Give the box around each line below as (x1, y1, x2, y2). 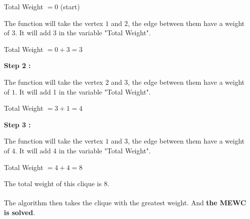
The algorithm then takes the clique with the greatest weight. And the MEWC (4, 197, 247, 208)
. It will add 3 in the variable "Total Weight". (15, 27, 151, 38)
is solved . (4, 207, 35, 217)
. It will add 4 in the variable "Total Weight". (15, 145, 151, 155)
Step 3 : (4, 119, 31, 129)
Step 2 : (4, 60, 31, 71)
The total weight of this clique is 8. (4, 178, 109, 189)
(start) (60, 1, 80, 11)
